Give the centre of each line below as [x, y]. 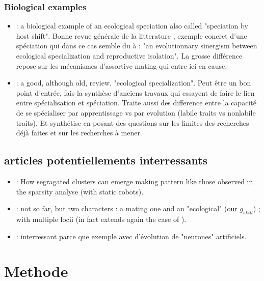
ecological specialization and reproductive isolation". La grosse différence [129, 55]
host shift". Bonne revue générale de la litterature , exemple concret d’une [131, 35]
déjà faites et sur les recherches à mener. [79, 133]
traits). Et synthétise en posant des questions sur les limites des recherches [133, 122]
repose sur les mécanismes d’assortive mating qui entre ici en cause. [122, 65]
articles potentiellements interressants [106, 160]
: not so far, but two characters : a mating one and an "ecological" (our [127, 208]
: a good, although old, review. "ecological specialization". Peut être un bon [134, 83]
